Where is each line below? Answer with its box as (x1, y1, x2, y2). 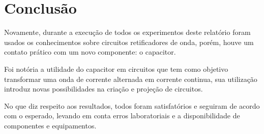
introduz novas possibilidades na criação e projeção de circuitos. (4, 83, 203, 94)
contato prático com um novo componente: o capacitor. (4, 47, 176, 57)
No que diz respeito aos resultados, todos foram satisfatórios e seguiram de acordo (4, 100, 260, 111)
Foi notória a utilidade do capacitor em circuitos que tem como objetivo (4, 63, 228, 74)
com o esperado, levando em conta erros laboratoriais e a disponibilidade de (4, 110, 240, 121)
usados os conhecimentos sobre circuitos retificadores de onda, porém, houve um (4, 36, 254, 47)
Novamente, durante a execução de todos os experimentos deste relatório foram (4, 27, 251, 37)
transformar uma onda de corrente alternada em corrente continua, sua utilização (4, 73, 257, 84)
